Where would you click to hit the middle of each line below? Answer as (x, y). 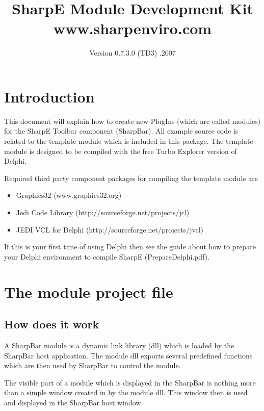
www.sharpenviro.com (133, 28)
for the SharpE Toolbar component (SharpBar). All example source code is (121, 131)
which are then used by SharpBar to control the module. (93, 365)
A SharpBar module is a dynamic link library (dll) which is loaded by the (119, 345)
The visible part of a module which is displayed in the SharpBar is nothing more (130, 382)
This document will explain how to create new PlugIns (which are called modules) (133, 121)
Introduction (49, 96)
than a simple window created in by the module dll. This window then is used (126, 392)
